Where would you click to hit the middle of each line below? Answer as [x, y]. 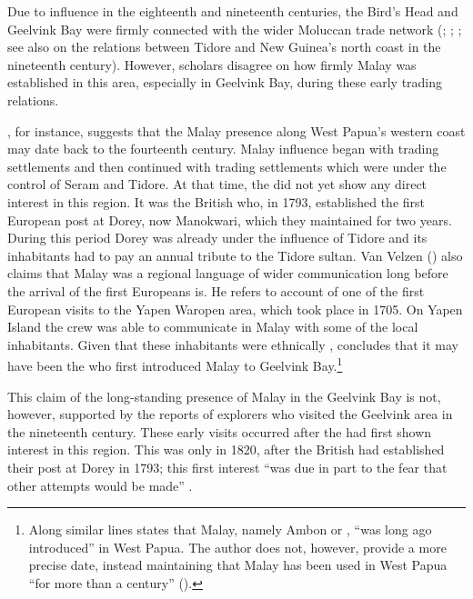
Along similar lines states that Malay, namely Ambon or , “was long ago [230, 529]
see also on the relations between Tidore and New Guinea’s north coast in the [224, 47]
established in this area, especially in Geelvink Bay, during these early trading [225, 82]
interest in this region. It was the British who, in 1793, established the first [216, 201]
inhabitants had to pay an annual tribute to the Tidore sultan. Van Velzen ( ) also [235, 255]
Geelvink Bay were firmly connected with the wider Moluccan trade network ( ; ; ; [235, 29]
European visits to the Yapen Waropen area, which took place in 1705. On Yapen [235, 309]
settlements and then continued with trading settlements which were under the [227, 166]
